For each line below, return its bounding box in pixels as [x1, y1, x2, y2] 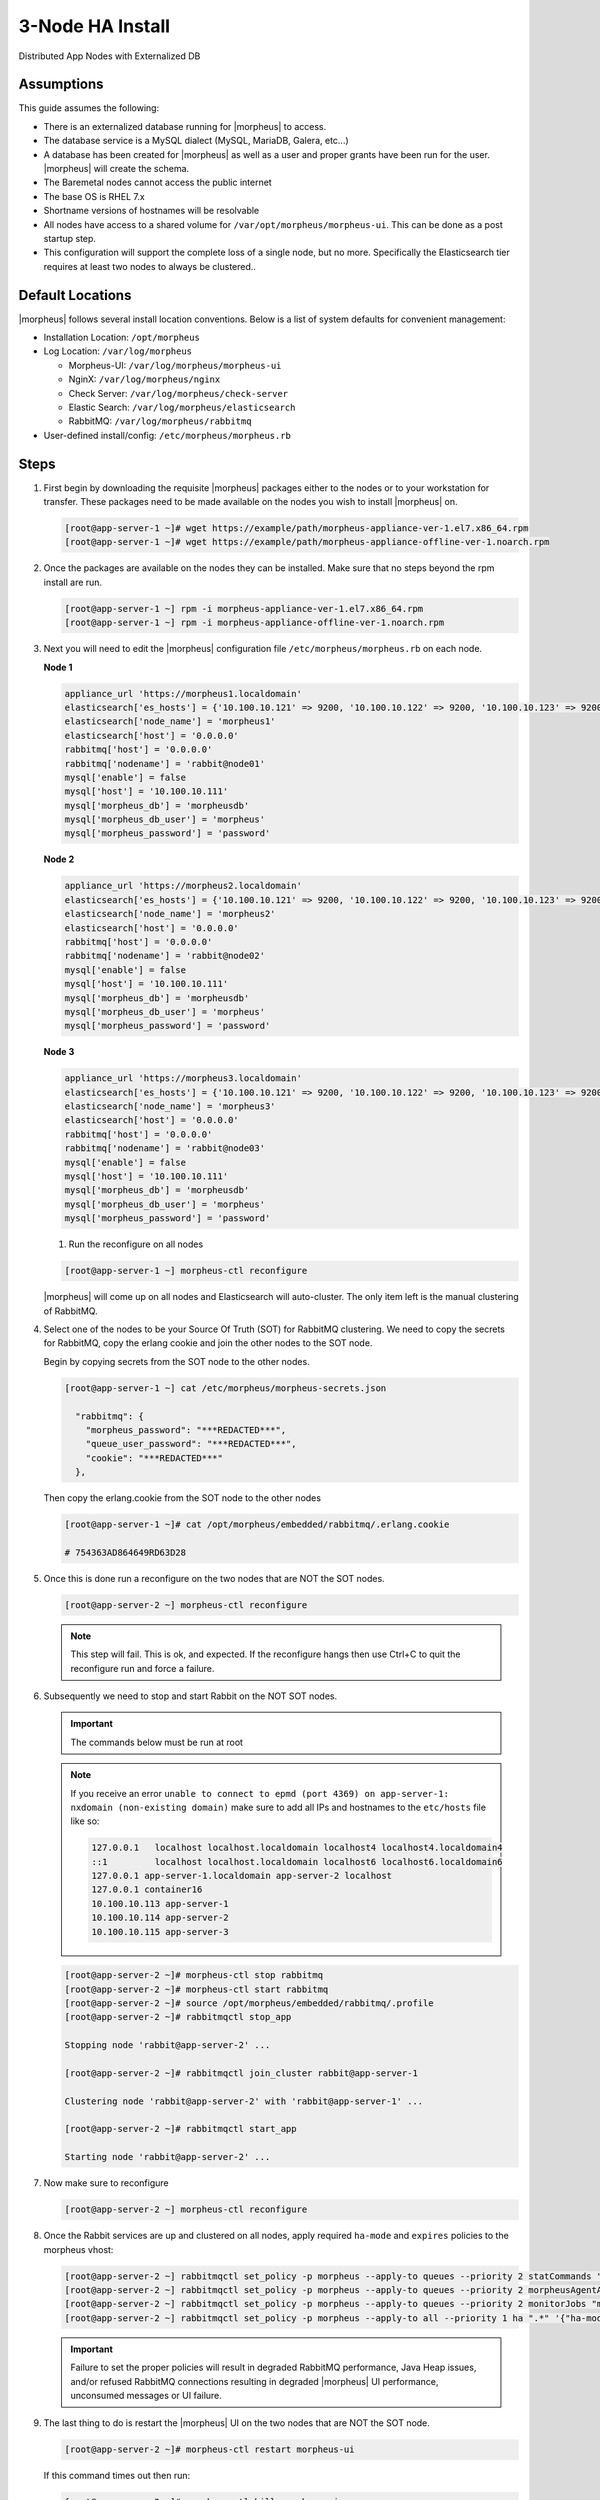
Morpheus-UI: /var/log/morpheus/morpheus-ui [68, 359, 282, 371]
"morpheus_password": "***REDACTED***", [85, 1424, 287, 1435]
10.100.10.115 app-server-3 [91, 1926, 229, 1937]
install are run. [43, 576, 103, 588]
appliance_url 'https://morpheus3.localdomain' [64, 1073, 302, 1084]
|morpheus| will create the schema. [43, 163, 190, 175]
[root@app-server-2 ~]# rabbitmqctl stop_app [64, 2011, 292, 2023]
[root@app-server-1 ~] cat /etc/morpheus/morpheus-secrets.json [64, 1382, 387, 1394]
